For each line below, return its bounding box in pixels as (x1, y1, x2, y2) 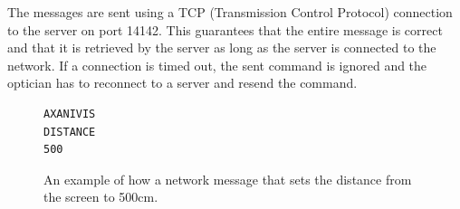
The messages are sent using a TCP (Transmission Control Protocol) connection (7, 3, 453, 21)
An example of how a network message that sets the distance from (43, 169, 412, 188)
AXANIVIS (43, 107, 96, 120)
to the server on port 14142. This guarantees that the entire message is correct (7, 20, 443, 39)
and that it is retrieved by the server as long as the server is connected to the (7, 38, 436, 57)
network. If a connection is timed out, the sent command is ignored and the (7, 55, 427, 74)
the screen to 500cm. (43, 187, 158, 206)
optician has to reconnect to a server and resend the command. (7, 73, 358, 92)
